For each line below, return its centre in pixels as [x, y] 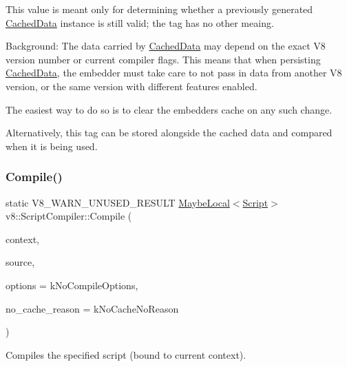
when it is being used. [52, 146]
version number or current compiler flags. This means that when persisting [163, 59]
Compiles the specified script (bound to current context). [126, 354]
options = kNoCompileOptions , [72, 285]
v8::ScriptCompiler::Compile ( [69, 216]
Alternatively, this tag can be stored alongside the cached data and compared [169, 133]
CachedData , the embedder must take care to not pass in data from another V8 [174, 73]
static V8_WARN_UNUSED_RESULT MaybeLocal [118, 202]
